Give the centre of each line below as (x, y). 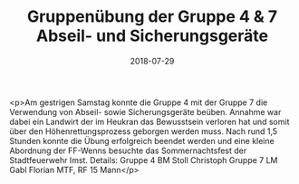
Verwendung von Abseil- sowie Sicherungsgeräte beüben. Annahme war (145, 111)
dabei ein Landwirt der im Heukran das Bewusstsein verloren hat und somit (149, 121)
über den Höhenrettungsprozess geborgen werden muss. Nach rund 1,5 (144, 131)
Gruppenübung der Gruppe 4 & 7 (152, 17)
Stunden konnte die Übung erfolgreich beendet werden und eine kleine (142, 140)
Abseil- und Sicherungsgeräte (152, 36)
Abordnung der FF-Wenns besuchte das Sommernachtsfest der (128, 150)
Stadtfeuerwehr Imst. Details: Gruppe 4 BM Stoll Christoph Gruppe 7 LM (144, 160)
